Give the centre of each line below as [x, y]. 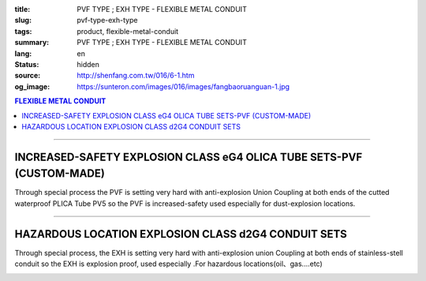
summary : [32, 43]
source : [28, 76]
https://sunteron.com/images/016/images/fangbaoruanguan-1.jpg [183, 86]
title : [22, 9]
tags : [23, 31]
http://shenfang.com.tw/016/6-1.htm [136, 76]
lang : [23, 53]
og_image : [32, 86]
